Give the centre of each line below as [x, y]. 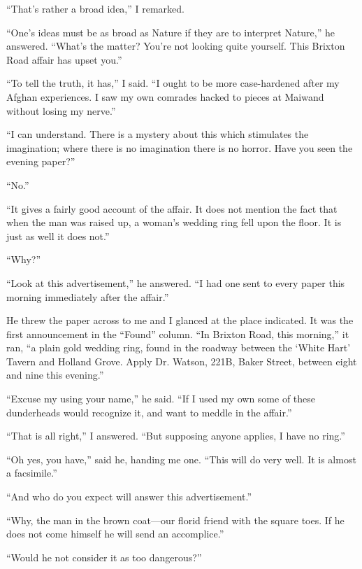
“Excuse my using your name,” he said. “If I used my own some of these [161, 399]
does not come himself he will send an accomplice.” [115, 534]
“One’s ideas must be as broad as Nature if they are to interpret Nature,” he [171, 32]
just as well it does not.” [58, 236]
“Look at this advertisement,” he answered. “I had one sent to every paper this [176, 282]
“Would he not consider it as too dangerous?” [104, 557]
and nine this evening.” [55, 375]
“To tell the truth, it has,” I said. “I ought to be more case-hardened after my [173, 83]
